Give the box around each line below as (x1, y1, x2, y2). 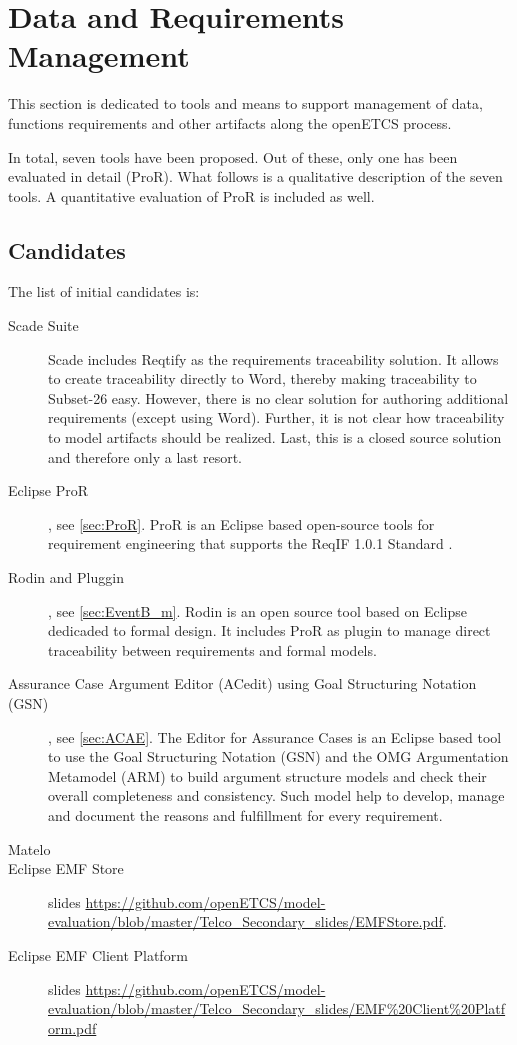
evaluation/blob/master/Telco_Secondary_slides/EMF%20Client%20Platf (48, 998, 506, 1019)
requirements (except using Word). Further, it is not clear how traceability (48, 407, 505, 428)
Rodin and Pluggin (8, 567, 124, 588)
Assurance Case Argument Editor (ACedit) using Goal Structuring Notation (8, 673, 477, 694)
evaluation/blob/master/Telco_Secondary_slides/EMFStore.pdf (48, 911, 443, 932)
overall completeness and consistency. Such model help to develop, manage (48, 785, 505, 806)
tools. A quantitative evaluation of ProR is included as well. (8, 185, 375, 206)
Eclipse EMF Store (8, 858, 124, 879)
